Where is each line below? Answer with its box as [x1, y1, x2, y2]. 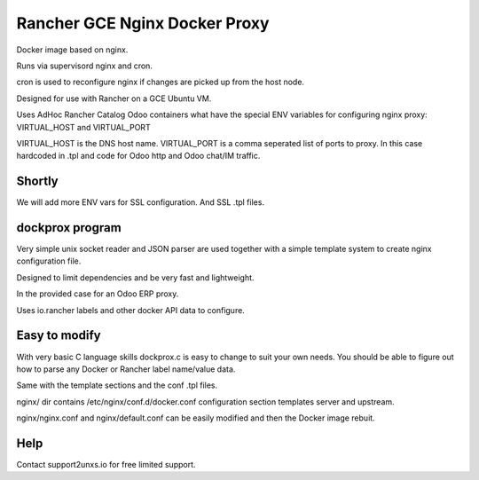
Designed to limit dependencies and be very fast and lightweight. [16, 271, 255, 283]
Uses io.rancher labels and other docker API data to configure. [16, 304, 246, 315]
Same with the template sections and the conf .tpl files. [16, 380, 218, 390]
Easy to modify [16, 328, 101, 343]
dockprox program [16, 220, 122, 235]
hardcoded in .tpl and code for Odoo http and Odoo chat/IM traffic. [16, 151, 261, 161]
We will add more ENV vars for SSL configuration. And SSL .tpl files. [16, 197, 265, 208]
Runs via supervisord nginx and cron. [16, 60, 153, 71]
